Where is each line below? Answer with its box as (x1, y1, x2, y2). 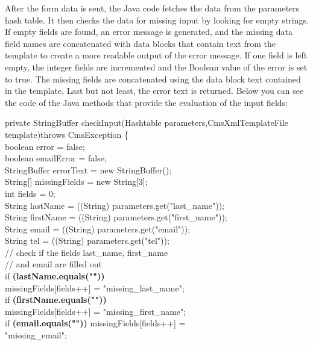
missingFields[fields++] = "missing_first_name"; (5, 305, 186, 317)
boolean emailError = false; (5, 152, 107, 164)
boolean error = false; (5, 140, 85, 152)
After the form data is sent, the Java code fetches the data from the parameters (5, 2, 300, 14)
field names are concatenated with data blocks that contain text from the (5, 37, 276, 49)
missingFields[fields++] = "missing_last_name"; (5, 281, 185, 294)
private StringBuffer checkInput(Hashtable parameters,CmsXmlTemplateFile (5, 116, 288, 129)
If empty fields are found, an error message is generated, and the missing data (5, 25, 293, 38)
